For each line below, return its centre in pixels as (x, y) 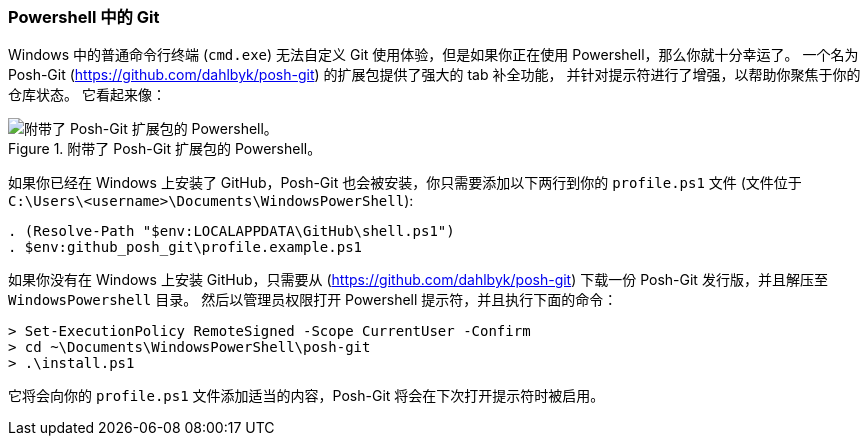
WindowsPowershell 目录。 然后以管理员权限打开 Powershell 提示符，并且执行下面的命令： (313, 300)
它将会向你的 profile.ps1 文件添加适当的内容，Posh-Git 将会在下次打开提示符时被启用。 (306, 396)
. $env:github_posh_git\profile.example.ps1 (185, 247)
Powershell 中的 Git (84, 17)
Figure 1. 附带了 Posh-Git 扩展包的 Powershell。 (165, 149)
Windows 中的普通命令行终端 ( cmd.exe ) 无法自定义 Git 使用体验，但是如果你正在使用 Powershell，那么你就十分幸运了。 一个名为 (433, 55)
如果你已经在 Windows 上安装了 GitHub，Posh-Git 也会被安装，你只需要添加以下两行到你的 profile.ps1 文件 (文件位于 (405, 183)
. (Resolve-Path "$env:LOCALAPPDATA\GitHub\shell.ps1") (231, 231)
